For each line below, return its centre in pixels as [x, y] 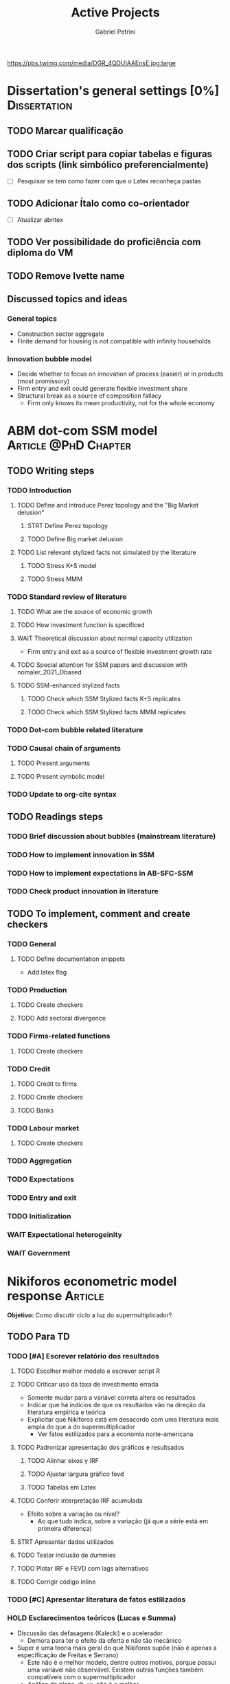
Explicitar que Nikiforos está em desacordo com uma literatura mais [123, 1420]
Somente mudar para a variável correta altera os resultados [111, 1398]
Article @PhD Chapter [69, 445]
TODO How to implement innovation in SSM [81, 854]
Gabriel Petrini [115, 32]
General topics [32, 319]
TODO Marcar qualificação [65, 131]
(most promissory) [43, 381]
